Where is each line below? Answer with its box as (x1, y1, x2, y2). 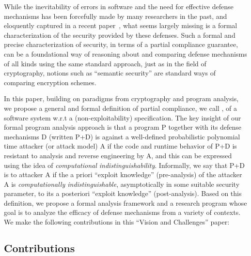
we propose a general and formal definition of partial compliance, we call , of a (4, 103, 237, 113)
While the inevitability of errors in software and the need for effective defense (4, 1, 234, 11)
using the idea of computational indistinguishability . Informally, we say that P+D (4, 160, 245, 170)
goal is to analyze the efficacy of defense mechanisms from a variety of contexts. (4, 207, 241, 217)
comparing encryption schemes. (4, 77, 96, 87)
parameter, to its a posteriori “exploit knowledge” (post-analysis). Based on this (4, 188, 242, 198)
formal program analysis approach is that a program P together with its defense (4, 122, 242, 132)
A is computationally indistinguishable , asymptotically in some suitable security (4, 179, 240, 189)
